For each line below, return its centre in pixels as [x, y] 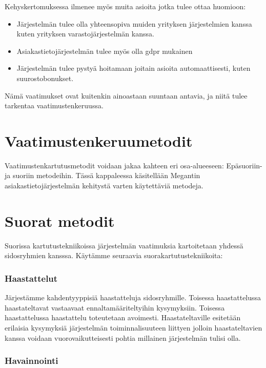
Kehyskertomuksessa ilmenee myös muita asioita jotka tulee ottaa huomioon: [125, 6]
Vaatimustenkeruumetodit [99, 140]
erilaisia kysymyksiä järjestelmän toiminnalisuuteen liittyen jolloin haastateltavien [134, 327]
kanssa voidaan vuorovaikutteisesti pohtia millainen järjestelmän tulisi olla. [123, 337]
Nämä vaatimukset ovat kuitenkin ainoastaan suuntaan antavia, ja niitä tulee [126, 95]
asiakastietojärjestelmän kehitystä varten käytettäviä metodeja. [104, 186]
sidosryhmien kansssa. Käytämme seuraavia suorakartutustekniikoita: [114, 255]
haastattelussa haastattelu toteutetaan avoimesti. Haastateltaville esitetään [123, 317]
